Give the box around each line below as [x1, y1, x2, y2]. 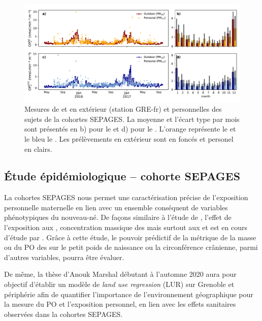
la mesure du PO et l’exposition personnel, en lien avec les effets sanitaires [4, 299, 236, 309]
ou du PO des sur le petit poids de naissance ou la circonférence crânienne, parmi [4, 242, 258, 252]
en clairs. [24, 143, 52, 154]
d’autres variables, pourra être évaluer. [4, 251, 124, 262]
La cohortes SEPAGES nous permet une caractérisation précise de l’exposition [4, 192, 248, 203]
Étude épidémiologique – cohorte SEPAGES [4, 168, 241, 184]
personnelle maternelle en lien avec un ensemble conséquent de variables [4, 202, 228, 212]
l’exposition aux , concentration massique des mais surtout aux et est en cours [4, 222, 248, 233]
